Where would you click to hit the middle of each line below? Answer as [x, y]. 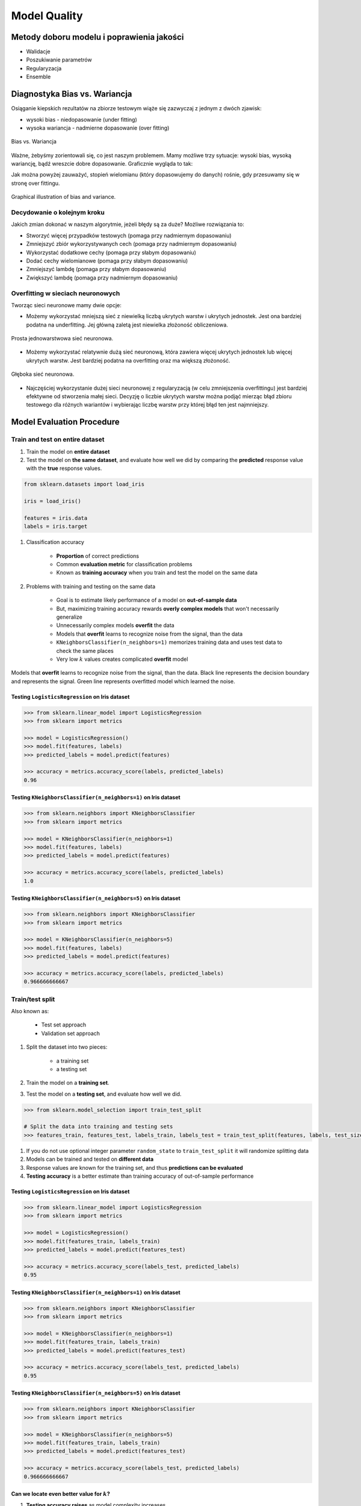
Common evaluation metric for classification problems [124, 564]
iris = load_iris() [52, 501]
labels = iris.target [56, 526]
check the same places [85, 651]
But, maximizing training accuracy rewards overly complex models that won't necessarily [168, 608]
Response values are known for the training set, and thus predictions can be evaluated [134, 1167]
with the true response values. [64, 468]
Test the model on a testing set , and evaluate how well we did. [104, 1094]
